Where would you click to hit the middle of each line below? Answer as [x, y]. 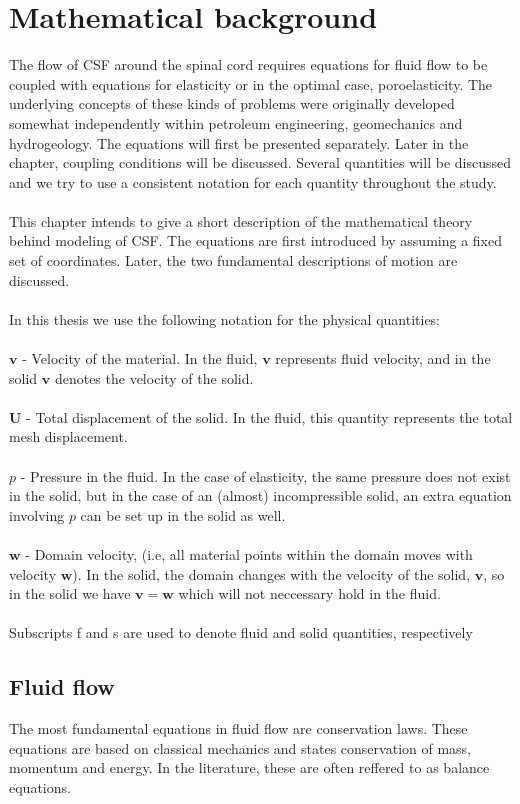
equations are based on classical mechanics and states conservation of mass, [240, 747]
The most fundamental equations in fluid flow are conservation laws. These [238, 728]
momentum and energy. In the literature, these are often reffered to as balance [249, 767]
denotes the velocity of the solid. [154, 377]
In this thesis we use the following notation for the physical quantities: [225, 318]
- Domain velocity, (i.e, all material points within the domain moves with [249, 553]
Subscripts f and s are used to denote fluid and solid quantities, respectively [241, 632]
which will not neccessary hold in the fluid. [309, 593]
